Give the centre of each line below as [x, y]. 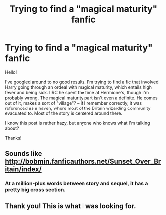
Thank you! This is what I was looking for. [71, 206]
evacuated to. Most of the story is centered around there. [64, 113]
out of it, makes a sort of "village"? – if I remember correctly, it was [74, 103]
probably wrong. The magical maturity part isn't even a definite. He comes [81, 98]
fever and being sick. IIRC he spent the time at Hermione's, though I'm [77, 92]
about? [12, 128]
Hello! [11, 72]
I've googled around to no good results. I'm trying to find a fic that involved [82, 82]
